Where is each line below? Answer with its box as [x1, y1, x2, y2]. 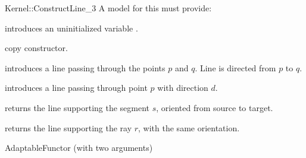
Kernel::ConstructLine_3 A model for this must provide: [5, 2, 212, 14]
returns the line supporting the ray [5, 121, 132, 134]
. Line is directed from [195, 61, 276, 74]
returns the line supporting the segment [5, 101, 150, 113]
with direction [157, 81, 208, 94]
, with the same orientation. [138, 121, 240, 134]
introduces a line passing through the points [5, 61, 166, 74]
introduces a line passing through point [5, 81, 148, 94]
